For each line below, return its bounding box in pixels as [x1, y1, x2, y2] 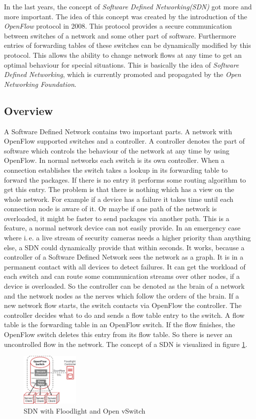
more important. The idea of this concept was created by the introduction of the [4, 11, 248, 21]
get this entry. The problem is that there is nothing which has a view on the [4, 184, 234, 194]
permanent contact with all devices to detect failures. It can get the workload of [4, 261, 246, 271]
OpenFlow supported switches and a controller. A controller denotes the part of [4, 136, 245, 146]
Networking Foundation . [4, 78, 76, 89]
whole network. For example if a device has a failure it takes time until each [4, 193, 234, 204]
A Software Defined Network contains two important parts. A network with [4, 126, 232, 136]
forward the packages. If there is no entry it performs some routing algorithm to [4, 174, 246, 185]
